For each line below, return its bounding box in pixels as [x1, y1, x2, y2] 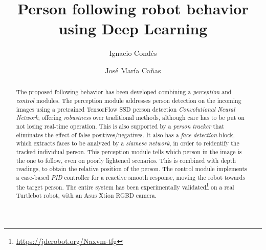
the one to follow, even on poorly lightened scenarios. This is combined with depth [16, 156, 236, 164]
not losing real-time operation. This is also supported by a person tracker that [16, 121, 225, 130]
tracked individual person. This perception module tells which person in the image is [16, 147, 242, 156]
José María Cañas [105, 65, 161, 75]
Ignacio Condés [109, 48, 157, 58]
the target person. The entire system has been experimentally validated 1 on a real [16, 181, 234, 191]
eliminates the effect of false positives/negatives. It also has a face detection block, [16, 130, 235, 139]
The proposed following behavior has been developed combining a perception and [16, 88, 232, 96]
